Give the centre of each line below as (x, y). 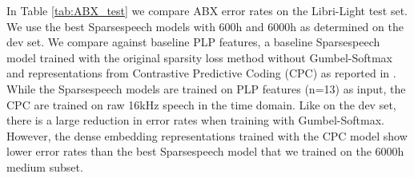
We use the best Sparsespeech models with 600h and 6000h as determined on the (205, 26)
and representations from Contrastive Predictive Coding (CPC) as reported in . (201, 73)
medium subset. (45, 166)
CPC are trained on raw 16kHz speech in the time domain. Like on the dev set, (201, 104)
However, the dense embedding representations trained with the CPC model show (207, 135)
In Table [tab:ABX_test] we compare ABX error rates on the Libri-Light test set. (207, 10)
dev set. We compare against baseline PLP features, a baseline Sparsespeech (193, 42)
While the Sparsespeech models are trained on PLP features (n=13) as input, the (206, 88)
